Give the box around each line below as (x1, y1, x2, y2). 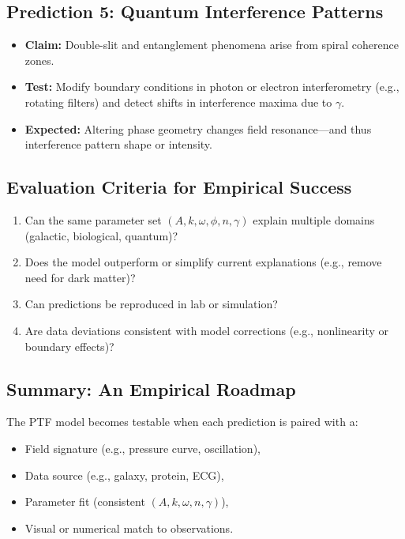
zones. (24, 51, 54, 68)
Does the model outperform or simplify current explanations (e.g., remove (24, 254, 382, 270)
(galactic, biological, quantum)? (24, 227, 178, 243)
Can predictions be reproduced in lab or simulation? (24, 296, 278, 312)
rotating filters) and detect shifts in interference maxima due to (24, 93, 332, 110)
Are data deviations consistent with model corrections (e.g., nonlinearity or (24, 322, 388, 338)
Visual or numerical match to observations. (24, 519, 234, 536)
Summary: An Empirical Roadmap (6, 376, 296, 401)
